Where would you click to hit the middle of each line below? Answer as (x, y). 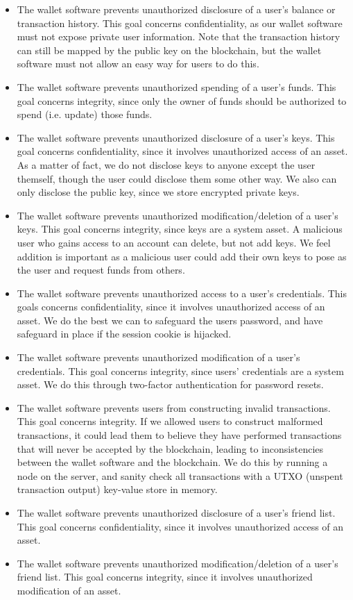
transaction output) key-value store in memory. (117, 489)
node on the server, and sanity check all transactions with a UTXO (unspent (180, 475)
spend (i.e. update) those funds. (85, 114)
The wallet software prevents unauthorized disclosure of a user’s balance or (176, 9)
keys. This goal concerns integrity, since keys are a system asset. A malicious (180, 229)
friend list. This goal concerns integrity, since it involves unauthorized (165, 577)
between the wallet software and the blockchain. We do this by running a (172, 462)
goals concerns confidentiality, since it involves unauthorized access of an (171, 307)
